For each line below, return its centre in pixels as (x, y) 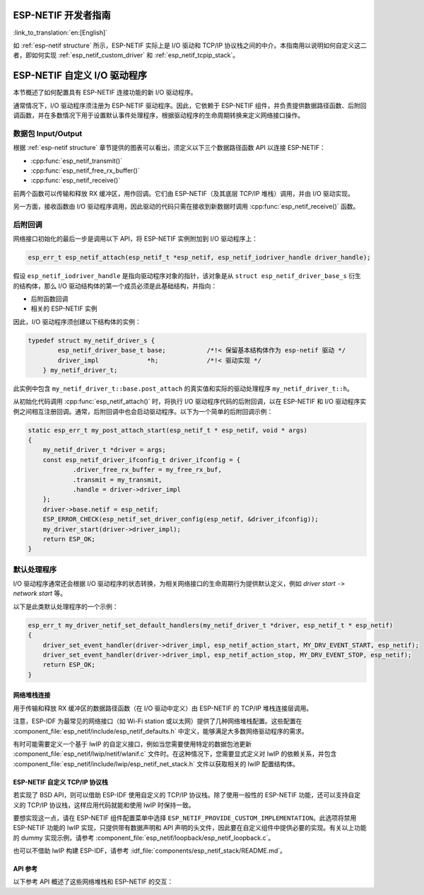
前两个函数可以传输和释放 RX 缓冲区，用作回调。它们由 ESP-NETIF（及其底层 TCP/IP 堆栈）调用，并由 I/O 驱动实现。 (184, 193)
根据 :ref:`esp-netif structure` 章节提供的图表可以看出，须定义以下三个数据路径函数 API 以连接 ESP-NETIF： (170, 148)
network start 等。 (40, 594)
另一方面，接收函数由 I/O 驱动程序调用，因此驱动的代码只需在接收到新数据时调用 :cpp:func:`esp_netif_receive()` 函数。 (186, 207)
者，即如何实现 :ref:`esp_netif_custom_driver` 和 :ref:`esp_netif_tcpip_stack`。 (126, 55)
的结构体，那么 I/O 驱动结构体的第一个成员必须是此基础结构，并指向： (115, 286)
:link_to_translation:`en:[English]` (60, 33)
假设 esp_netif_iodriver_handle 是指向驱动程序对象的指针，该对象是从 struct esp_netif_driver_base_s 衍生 (187, 276)
